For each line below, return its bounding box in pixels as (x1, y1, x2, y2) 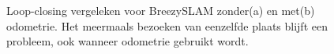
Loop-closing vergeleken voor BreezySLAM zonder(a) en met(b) (6, 2, 315, 18)
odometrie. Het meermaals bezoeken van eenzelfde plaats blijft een (6, 17, 328, 34)
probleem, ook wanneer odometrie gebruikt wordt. (6, 33, 249, 49)
